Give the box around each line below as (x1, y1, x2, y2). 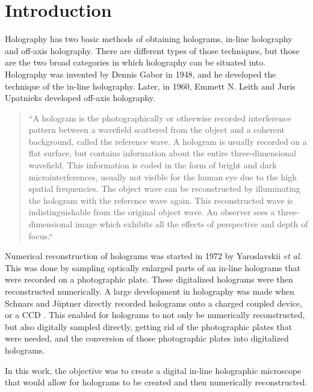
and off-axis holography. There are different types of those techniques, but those (5, 44, 300, 57)
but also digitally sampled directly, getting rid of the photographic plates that (5, 320, 293, 332)
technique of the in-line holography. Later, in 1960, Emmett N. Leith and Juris (5, 79, 296, 92)
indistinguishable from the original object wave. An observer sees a (28, 206, 275, 218)
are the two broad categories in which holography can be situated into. (5, 56, 266, 69)
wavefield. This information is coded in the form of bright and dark (28, 159, 277, 171)
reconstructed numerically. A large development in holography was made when (5, 285, 295, 297)
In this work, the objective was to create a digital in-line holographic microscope (5, 364, 302, 376)
